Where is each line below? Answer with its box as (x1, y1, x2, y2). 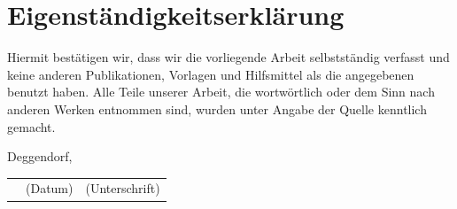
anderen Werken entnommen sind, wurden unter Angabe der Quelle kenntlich (7, 99, 427, 118)
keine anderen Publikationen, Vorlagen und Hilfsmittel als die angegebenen (7, 65, 414, 83)
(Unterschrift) (85, 179, 160, 197)
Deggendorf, (7, 147, 73, 166)
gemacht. (7, 117, 56, 135)
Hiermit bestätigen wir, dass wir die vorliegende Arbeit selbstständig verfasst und (7, 48, 450, 66)
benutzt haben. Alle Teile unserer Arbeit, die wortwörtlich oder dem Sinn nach (7, 82, 435, 101)
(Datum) (26, 179, 74, 197)
